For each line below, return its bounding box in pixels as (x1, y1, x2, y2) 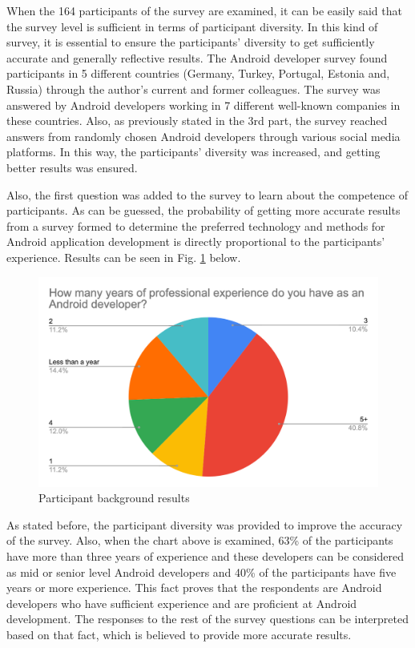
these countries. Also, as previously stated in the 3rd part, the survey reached (6, 112, 388, 129)
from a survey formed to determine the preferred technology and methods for (6, 217, 385, 234)
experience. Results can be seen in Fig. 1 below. (6, 248, 241, 265)
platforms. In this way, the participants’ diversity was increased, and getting (6, 143, 381, 160)
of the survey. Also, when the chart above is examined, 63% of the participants (6, 532, 393, 549)
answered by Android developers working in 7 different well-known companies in (6, 96, 401, 113)
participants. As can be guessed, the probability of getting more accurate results (6, 202, 401, 219)
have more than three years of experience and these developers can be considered (6, 547, 404, 564)
